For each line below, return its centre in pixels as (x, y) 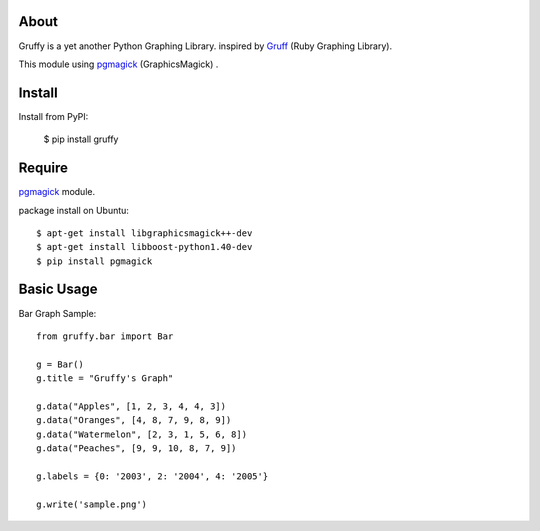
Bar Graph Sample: (57, 313)
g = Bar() (60, 364)
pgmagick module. (56, 192)
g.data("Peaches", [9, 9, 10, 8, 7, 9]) (136, 448)
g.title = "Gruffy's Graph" (105, 378)
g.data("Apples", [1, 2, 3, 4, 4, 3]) (131, 406)
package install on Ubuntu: (74, 210)
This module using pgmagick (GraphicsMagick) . (118, 64)
